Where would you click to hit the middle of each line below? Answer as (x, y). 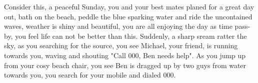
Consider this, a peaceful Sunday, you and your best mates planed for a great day (129, 6)
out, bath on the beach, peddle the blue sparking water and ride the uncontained (128, 16)
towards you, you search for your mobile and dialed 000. (90, 75)
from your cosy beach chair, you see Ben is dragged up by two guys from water (125, 65)
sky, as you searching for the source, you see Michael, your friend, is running (121, 45)
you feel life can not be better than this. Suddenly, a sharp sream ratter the (131, 36)
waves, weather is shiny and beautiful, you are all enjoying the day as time (118, 26)
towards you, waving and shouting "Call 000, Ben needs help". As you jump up (125, 55)
